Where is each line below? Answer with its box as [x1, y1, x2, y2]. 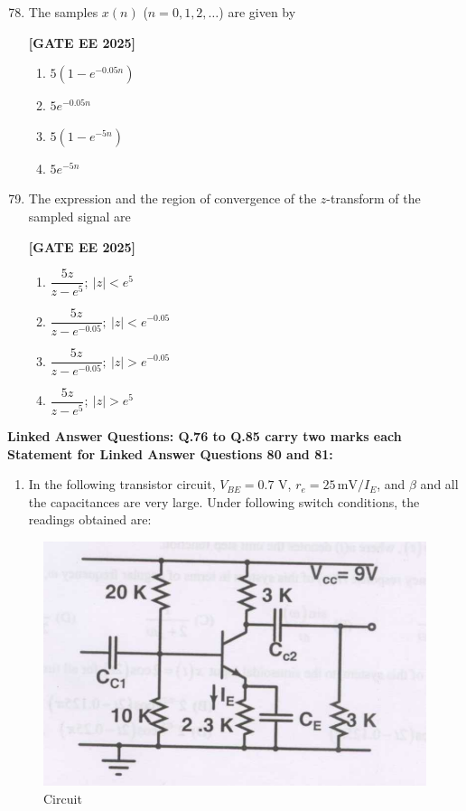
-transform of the [326, 189, 421, 208]
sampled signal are [28, 206, 131, 225]
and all [420, 475, 459, 494]
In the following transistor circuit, [28, 475, 216, 494]
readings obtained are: [28, 510, 152, 529]
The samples [28, 3, 98, 21]
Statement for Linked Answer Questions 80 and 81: [7, 444, 333, 463]
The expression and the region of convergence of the [28, 189, 317, 208]
